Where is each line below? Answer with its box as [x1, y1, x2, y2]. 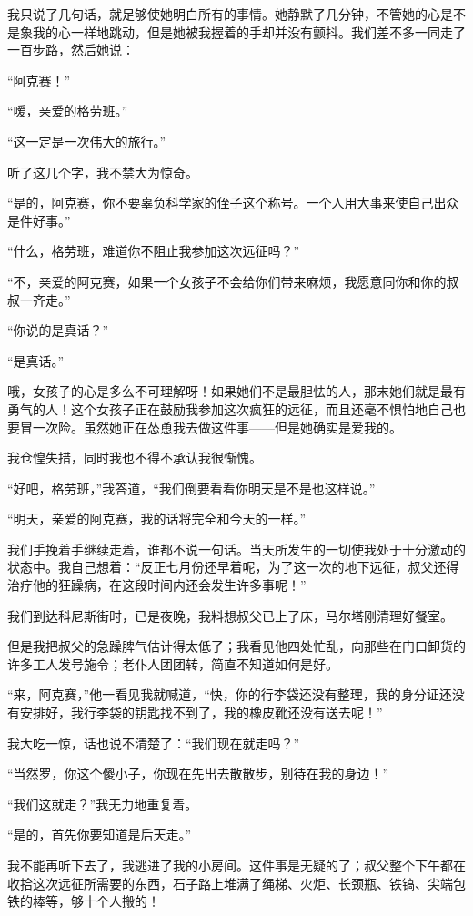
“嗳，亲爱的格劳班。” [7, 101, 128, 120]
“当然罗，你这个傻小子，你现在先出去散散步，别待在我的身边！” [7, 764, 389, 783]
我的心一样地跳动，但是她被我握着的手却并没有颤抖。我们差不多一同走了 [32, 22, 466, 41]
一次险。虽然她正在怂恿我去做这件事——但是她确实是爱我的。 [32, 417, 402, 436]
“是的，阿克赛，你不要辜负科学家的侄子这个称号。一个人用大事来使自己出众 [7, 193, 459, 212]
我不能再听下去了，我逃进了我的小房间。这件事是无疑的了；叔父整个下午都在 [7, 856, 466, 874]
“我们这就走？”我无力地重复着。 [7, 794, 198, 813]
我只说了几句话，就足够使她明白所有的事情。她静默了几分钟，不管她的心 [7, 5, 440, 23]
